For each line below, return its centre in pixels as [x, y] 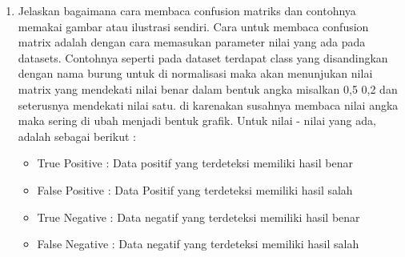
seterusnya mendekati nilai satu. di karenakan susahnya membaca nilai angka [208, 104]
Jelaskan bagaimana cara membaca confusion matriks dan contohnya [187, 10]
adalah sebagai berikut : [77, 136]
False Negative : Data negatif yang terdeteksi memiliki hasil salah [198, 244]
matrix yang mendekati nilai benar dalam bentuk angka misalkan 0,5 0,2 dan [208, 88]
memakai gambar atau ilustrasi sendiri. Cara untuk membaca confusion [193, 26]
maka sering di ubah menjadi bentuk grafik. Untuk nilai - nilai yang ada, [197, 120]
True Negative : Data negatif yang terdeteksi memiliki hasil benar [198, 217]
